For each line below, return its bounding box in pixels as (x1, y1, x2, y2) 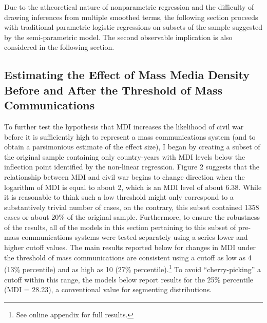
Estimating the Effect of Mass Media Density (4, 67, 250, 83)
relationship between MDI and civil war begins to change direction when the (4, 171, 245, 182)
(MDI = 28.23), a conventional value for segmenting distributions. (4, 284, 212, 295)
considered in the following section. (4, 42, 115, 52)
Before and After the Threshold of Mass (4, 82, 223, 98)
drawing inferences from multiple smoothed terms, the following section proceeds (4, 11, 258, 22)
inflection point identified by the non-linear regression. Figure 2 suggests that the (4, 161, 259, 172)
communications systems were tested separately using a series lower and (22, 232, 248, 242)
